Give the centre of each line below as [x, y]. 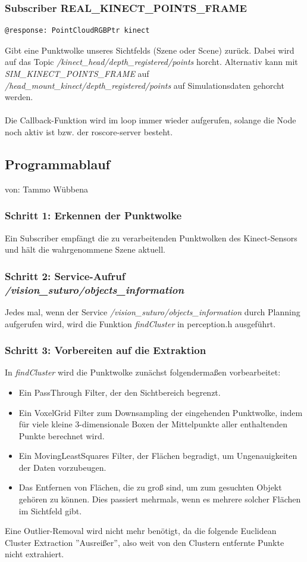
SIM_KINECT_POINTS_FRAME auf [77, 73]
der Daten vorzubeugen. [62, 467]
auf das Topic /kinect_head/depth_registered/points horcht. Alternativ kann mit [151, 62]
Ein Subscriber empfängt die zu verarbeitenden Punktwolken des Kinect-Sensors [151, 237]
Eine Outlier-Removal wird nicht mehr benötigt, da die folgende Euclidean [141, 531]
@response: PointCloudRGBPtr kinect [77, 31]
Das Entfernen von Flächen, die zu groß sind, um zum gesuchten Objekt [150, 487]
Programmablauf [57, 164]
